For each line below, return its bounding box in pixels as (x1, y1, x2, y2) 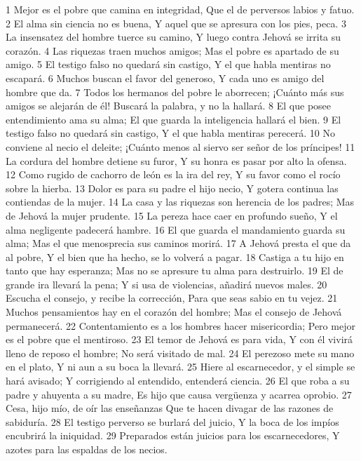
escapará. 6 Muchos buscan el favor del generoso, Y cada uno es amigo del (6, 70, 325, 85)
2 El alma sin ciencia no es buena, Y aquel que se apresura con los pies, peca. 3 (6, 15, 347, 30)
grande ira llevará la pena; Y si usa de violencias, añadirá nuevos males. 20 (6, 276, 327, 291)
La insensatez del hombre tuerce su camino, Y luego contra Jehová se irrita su (6, 29, 341, 44)
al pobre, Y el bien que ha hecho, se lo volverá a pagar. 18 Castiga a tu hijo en (6, 249, 344, 264)
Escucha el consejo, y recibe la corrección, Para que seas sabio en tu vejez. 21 (6, 290, 338, 305)
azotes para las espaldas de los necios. (6, 442, 168, 456)
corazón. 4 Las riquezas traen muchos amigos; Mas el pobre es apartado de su (6, 43, 339, 58)
